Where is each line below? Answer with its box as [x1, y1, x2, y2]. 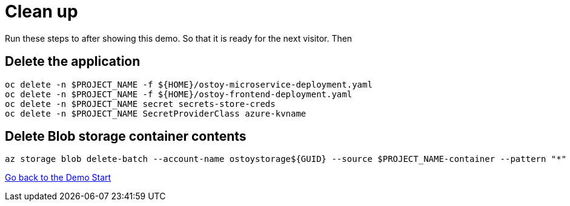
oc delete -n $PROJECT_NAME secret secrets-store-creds [5, 98, 276, 109]
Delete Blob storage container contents [5, 129, 247, 144]
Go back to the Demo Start [5, 172, 111, 183]
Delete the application [5, 54, 141, 69]
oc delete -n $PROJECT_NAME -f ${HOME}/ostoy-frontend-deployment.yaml [5, 89, 353, 99]
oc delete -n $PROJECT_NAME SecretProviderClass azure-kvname [5, 108, 307, 118]
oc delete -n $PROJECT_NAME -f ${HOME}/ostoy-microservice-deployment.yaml [5, 79, 373, 89]
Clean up [5, 1, 78, 22]
